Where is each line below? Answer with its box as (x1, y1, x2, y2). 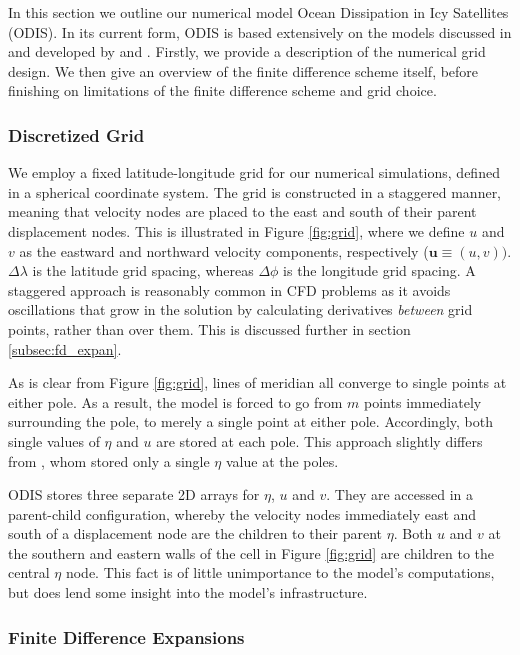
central (8, 562, 50, 583)
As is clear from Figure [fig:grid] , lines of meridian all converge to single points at (8, 372, 507, 393)
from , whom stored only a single (8, 450, 210, 471)
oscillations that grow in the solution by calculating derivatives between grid (8, 299, 473, 320)
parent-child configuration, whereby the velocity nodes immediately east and (8, 503, 477, 524)
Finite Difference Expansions (8, 624, 245, 649)
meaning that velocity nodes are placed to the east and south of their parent (8, 201, 477, 222)
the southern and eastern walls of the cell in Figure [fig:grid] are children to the (8, 542, 495, 563)
